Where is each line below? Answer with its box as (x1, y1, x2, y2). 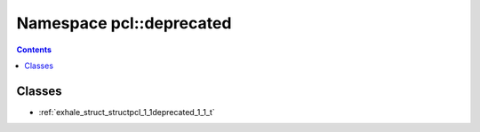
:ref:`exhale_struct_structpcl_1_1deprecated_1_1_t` (38, 106, 215, 117)
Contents (16, 44, 52, 55)
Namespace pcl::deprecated (16, 13, 232, 33)
